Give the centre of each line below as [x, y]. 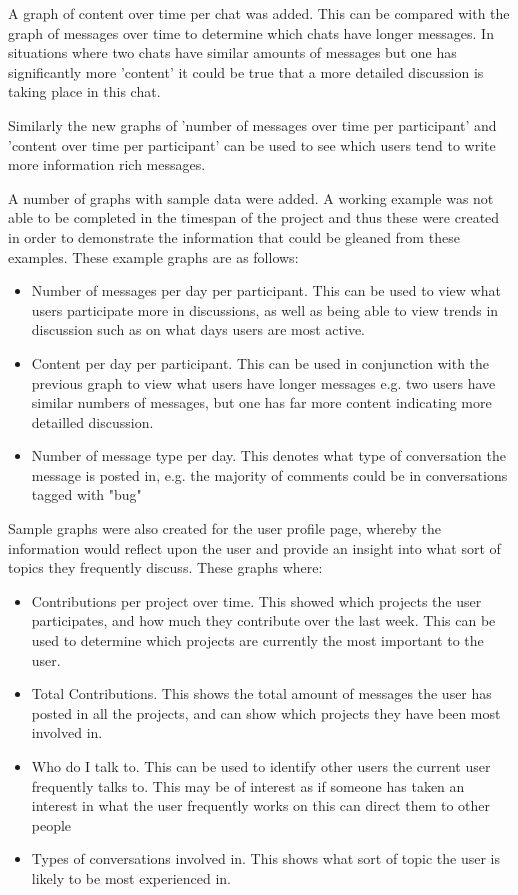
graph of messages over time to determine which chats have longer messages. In [251, 32]
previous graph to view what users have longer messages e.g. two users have [263, 382]
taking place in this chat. [84, 91]
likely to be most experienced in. [131, 877]
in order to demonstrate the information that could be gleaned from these [234, 236]
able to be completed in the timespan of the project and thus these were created [254, 217]
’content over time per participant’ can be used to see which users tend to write [252, 144]
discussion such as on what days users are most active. [198, 329]
